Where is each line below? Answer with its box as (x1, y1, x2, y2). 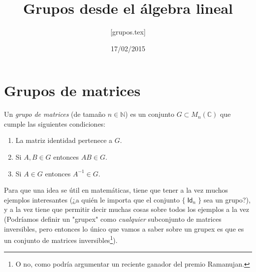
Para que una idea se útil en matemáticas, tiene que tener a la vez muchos (4, 185, 228, 195)
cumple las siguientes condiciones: (4, 118, 106, 129)
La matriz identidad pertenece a (15, 135, 113, 145)
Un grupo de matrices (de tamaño (4, 109, 106, 119)
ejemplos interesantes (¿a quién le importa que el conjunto (4, 194, 180, 204)
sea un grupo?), (203, 194, 251, 204)
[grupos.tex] (110, 27, 146, 37)
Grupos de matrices (4, 80, 141, 101)
